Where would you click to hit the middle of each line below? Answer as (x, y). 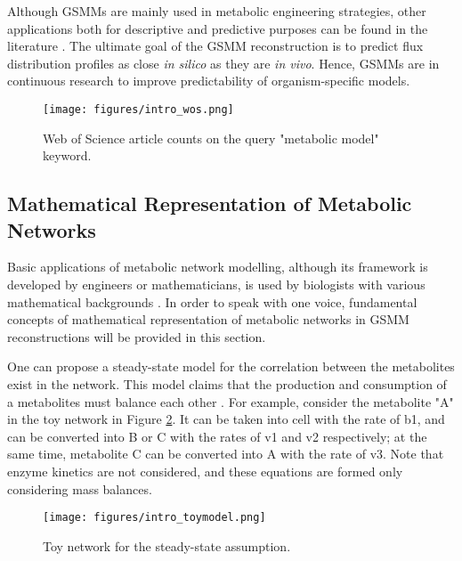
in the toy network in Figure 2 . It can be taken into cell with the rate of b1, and (226, 419)
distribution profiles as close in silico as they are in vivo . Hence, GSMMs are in (223, 63)
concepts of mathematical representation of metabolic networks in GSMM (208, 319)
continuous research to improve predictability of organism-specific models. (209, 81)
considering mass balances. (80, 488)
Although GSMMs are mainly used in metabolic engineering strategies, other (217, 11)
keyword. (67, 155)
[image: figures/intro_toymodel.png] (154, 518)
